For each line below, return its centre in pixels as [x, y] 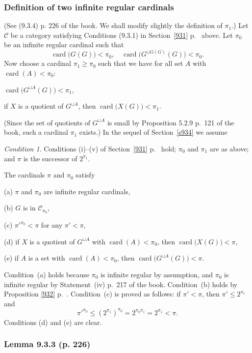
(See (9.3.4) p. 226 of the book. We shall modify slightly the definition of [113, 25]
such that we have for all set [141, 63]
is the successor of [50, 158]
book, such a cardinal [36, 132]
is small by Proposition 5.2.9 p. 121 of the [171, 122]
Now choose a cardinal [38, 63]
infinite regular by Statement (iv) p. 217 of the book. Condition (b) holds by [121, 284]
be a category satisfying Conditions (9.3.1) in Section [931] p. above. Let [122, 35]
